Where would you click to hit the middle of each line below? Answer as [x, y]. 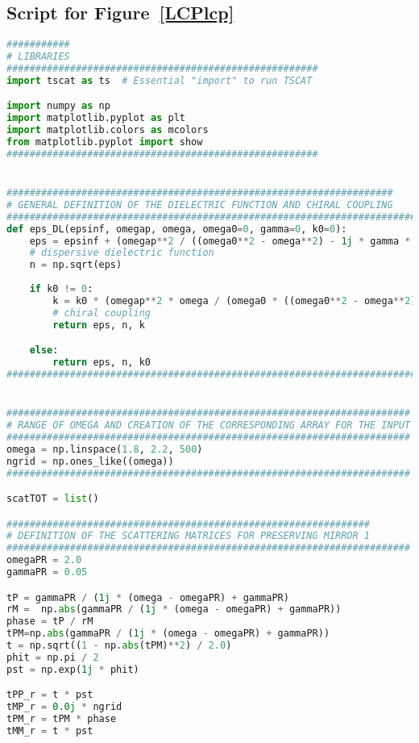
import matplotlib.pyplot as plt [96, 118]
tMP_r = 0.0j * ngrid [64, 707]
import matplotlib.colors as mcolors [108, 130]
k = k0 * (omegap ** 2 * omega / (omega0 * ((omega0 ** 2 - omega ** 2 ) [234, 301]
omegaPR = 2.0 [44, 560]
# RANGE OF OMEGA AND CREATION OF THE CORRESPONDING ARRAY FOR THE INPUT [209, 426]
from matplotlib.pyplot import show [105, 142]
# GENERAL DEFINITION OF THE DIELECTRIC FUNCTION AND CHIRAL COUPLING [200, 205]
